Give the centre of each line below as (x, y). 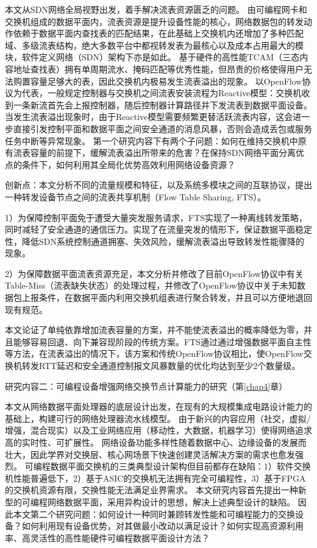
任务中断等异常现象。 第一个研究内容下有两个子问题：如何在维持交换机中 (151, 140)
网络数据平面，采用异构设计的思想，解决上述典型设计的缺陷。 (171, 501)
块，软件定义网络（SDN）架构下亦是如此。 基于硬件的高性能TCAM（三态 (152, 57)
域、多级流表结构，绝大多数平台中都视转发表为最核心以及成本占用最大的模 (154, 45)
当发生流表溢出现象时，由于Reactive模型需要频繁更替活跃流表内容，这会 (149, 117)
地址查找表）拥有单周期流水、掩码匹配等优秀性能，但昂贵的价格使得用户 (158, 68)
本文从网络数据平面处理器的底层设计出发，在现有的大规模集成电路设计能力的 (158, 406)
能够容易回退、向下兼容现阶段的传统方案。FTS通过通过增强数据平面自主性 (162, 341)
